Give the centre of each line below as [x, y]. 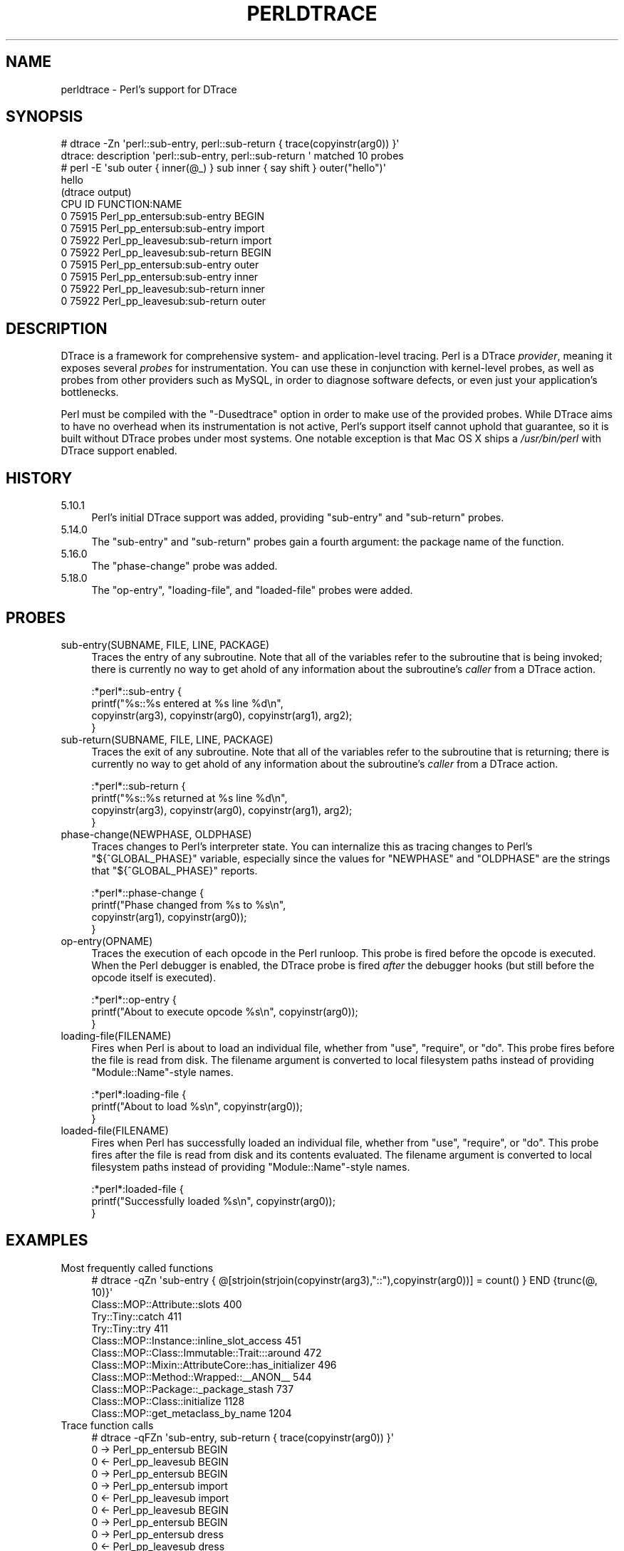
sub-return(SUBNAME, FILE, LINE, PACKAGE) [167, 739]
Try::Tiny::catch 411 [136, 1316]
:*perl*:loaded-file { [137, 1189]
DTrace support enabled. [119, 451]
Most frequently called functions [137, 1268]
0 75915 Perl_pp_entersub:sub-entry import [163, 229]
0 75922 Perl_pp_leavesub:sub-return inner [163, 289]
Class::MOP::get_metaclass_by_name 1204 [192, 1413]
